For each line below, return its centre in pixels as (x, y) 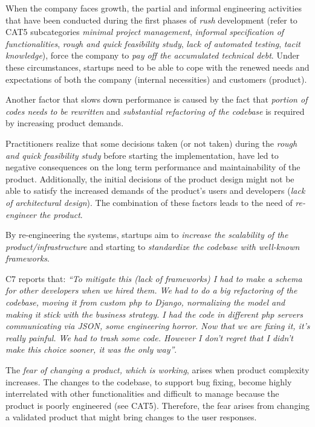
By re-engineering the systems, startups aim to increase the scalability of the (147, 235)
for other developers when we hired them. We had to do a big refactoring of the (151, 290)
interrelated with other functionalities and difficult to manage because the (142, 393)
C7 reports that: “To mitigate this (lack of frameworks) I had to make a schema (154, 278)
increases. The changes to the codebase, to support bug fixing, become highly (149, 381)
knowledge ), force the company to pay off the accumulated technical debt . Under (153, 55)
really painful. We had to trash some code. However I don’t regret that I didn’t (149, 337)
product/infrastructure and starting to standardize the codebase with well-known (153, 246)
